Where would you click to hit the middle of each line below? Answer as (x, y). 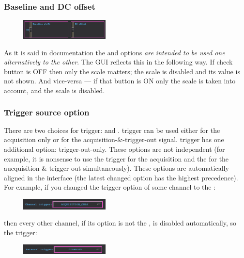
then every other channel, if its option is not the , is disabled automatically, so (120, 223)
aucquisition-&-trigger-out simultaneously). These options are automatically (116, 168)
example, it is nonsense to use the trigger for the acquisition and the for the (116, 158)
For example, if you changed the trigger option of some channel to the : (110, 187)
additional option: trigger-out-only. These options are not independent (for (114, 149)
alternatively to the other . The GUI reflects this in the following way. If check (118, 62)
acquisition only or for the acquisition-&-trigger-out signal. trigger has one (114, 139)
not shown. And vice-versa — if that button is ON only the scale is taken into (120, 81)
